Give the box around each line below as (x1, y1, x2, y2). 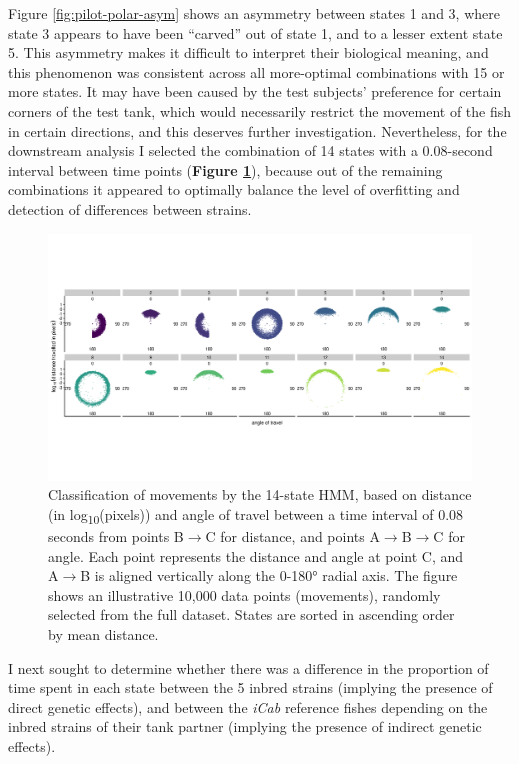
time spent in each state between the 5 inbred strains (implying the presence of (8, 677, 493, 698)
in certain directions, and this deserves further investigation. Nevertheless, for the (8, 120, 507, 141)
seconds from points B (48, 526, 184, 547)
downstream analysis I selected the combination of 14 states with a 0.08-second (8, 140, 493, 161)
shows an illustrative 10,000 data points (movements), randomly (48, 584, 441, 605)
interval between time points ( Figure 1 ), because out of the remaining (8, 159, 443, 180)
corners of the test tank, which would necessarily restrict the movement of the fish (8, 100, 512, 121)
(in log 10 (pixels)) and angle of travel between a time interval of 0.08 (48, 503, 464, 527)
